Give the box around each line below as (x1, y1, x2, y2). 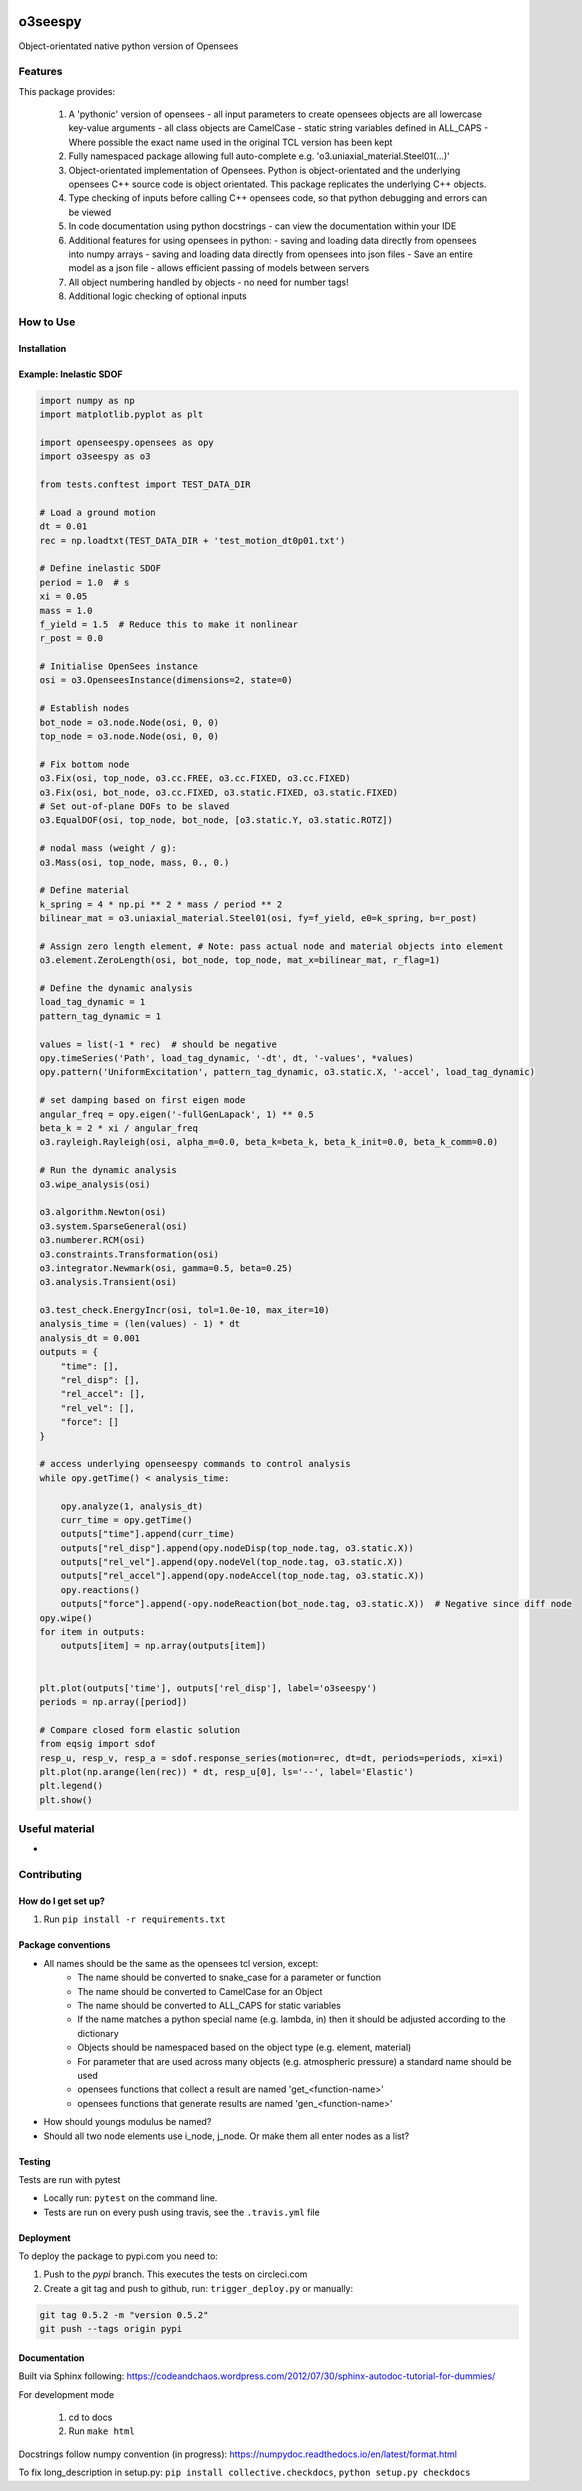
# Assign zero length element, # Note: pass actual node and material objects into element (39, 940, 504, 952)
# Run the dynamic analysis (39, 1165, 177, 1176)
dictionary (77, 2027, 119, 2039)
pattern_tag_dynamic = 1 (39, 1010, 162, 1022)
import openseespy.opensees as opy (39, 436, 214, 448)
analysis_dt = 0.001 (39, 1332, 140, 1344)
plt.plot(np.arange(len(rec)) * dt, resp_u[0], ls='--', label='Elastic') (39, 1766, 415, 1777)
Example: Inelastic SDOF (18, 368, 123, 380)
